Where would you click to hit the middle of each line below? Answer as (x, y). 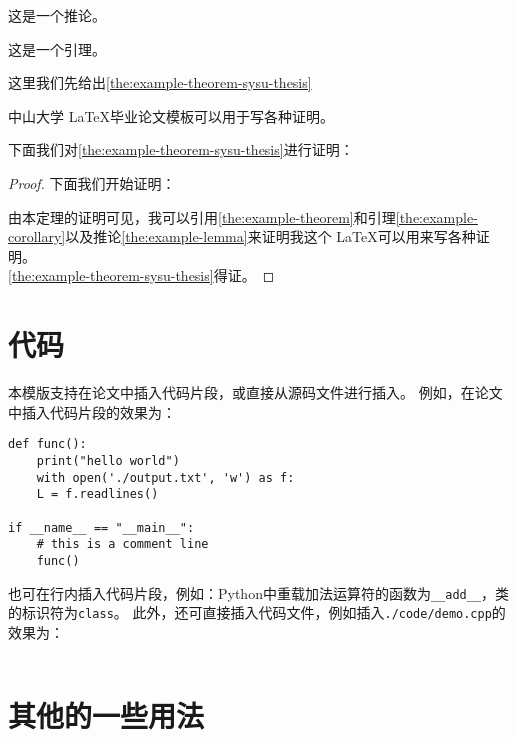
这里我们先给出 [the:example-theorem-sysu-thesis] (160, 82)
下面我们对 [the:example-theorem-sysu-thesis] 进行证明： (181, 149)
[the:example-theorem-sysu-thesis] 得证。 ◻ (141, 275)
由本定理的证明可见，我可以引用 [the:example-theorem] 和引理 (202, 216)
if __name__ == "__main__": (101, 527)
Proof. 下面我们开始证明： (92, 182)
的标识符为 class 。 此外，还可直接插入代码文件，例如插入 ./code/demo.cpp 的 (257, 612)
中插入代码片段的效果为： (92, 411)
